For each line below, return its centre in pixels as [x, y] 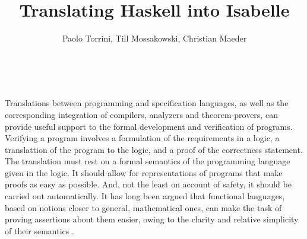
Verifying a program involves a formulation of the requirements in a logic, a [142, 138]
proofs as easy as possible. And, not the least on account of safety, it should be [148, 184]
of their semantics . [39, 230]
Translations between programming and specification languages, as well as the [147, 103]
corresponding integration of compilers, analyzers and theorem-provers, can [141, 114]
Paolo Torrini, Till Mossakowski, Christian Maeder [154, 38]
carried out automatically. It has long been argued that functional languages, [145, 196]
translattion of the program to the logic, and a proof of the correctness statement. [154, 149]
